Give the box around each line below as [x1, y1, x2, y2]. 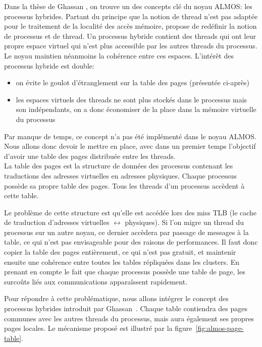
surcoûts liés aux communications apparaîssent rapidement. [4, 276, 188, 286]
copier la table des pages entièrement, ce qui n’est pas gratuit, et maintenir [4, 247, 236, 257]
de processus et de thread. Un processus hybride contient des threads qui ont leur [4, 30, 256, 41]
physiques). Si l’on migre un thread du [125, 217, 244, 227]
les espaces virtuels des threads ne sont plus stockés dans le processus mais [16, 94, 247, 104]
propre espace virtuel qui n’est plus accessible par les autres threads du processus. [4, 40, 257, 51]
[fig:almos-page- [195, 323, 244, 333]
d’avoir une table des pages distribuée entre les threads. [4, 150, 176, 161]
